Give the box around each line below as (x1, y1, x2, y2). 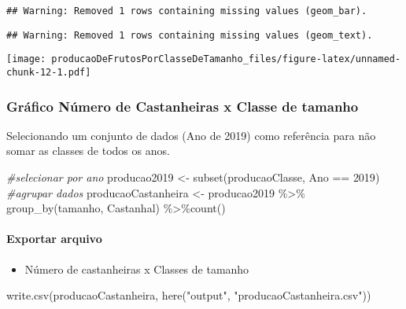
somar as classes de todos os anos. (6, 142, 170, 159)
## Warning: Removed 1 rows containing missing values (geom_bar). (6, 6, 367, 17)
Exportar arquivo (6, 230, 102, 247)
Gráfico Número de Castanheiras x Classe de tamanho (6, 96, 359, 116)
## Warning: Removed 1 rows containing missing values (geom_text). (6, 29, 373, 41)
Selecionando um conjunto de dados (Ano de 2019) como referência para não (6, 127, 376, 143)
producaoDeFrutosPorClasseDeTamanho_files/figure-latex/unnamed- (51, 53, 401, 65)
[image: (6, 53, 46, 65)
